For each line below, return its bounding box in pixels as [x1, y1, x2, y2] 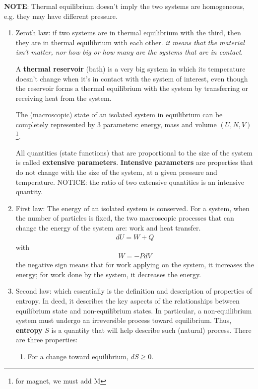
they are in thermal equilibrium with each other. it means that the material [15, 37, 245, 47]
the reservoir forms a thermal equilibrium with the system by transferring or [15, 83, 249, 93]
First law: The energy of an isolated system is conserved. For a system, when [15, 203, 250, 213]
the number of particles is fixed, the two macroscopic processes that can [15, 213, 234, 223]
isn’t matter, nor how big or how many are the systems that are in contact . [15, 47, 243, 57]
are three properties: [15, 334, 78, 345]
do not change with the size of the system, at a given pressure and [15, 166, 217, 177]
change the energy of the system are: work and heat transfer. [15, 222, 201, 233]
